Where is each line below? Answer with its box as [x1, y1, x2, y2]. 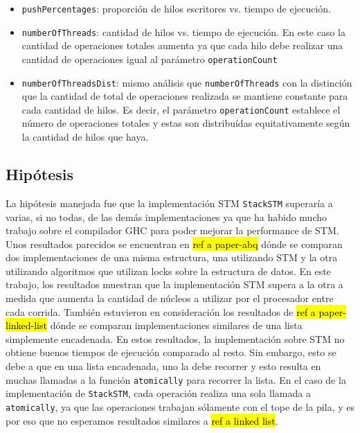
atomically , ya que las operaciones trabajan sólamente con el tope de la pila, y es [6, 399, 354, 414]
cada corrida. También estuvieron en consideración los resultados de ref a [6, 304, 316, 319]
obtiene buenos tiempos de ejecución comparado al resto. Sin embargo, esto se [6, 345, 336, 360]
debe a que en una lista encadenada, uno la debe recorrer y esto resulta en [6, 359, 321, 373]
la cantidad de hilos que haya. [21, 130, 149, 144]
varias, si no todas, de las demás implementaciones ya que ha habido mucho [6, 209, 327, 224]
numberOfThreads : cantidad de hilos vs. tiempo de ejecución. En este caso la [21, 24, 345, 39]
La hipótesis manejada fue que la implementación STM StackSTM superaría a [6, 195, 333, 210]
